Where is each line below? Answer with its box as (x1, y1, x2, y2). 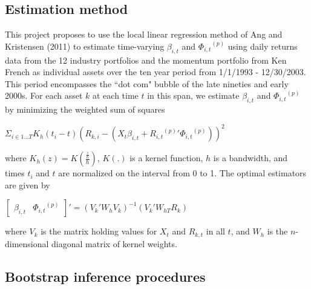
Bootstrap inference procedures (5, 267, 206, 285)
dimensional (5, 237, 49, 250)
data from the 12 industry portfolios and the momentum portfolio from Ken (5, 53, 287, 66)
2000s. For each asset (5, 89, 83, 102)
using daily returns (228, 39, 298, 52)
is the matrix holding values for (41, 225, 157, 238)
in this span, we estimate (147, 89, 240, 102)
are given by (5, 178, 50, 191)
